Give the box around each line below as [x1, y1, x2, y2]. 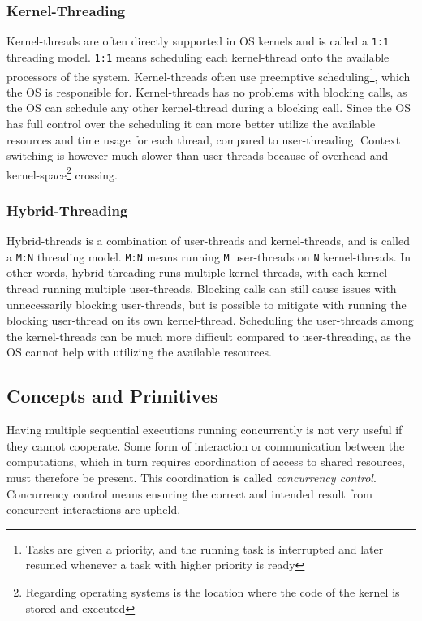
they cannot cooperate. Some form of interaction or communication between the [6, 437, 405, 454]
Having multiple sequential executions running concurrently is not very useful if [6, 421, 403, 438]
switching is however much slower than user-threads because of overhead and [6, 147, 389, 164]
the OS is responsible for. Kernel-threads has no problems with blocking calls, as [6, 83, 407, 100]
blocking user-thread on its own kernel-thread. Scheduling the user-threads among [6, 312, 414, 329]
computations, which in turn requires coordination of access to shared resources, [6, 453, 405, 470]
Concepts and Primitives [6, 383, 218, 408]
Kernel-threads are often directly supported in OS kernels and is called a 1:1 [6, 32, 390, 50]
